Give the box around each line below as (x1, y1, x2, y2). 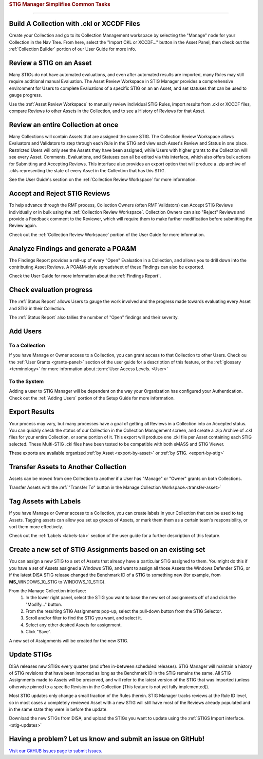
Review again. (9, 222, 38, 229)
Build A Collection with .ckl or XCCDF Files (9, 20, 141, 28)
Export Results (9, 408, 55, 416)
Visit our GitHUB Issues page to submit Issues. (9, 748, 102, 754)
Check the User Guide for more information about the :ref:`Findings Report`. (9, 273, 161, 279)
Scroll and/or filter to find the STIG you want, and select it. (25, 615, 142, 621)
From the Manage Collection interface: (9, 588, 86, 594)
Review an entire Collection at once (9, 120, 119, 129)
